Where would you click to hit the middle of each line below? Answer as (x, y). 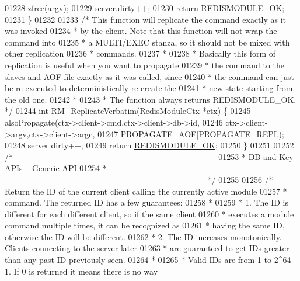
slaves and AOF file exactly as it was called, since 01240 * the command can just (150, 76)
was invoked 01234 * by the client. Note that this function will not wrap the (141, 31)
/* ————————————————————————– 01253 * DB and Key (149, 156)
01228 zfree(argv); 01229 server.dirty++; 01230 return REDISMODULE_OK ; (145, 8)
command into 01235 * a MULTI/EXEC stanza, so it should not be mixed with (147, 42)
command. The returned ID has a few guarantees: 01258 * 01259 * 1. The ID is (147, 202)
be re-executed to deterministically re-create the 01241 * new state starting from (149, 88)
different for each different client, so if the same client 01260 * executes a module (149, 214)
